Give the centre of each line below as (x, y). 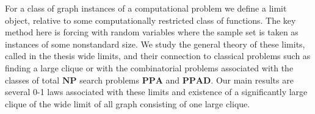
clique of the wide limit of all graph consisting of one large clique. (128, 103)
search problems (110, 80)
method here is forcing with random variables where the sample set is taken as (152, 32)
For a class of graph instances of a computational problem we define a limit (146, 8)
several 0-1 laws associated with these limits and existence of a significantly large (156, 92)
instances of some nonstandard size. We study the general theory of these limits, (155, 44)
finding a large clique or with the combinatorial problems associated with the (149, 67)
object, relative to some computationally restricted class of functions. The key (150, 20)
